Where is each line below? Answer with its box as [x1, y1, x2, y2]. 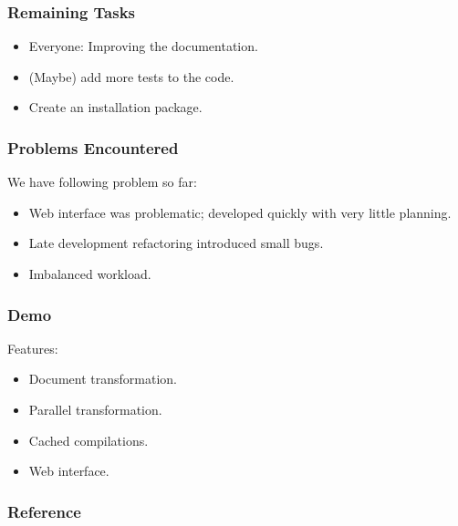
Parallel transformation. [28, 400, 162, 418]
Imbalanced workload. [28, 264, 151, 283]
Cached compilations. [28, 430, 149, 449]
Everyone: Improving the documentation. [28, 36, 258, 56]
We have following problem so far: [7, 172, 197, 191]
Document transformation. [28, 369, 177, 388]
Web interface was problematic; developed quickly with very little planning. [28, 202, 452, 222]
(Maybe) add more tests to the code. [28, 67, 234, 86]
